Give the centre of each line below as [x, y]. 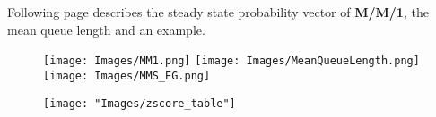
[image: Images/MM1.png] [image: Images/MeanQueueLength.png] [231, 61]
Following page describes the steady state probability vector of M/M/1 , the [218, 12]
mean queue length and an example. [106, 29]
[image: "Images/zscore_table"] [140, 103]
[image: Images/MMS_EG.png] [127, 75]
